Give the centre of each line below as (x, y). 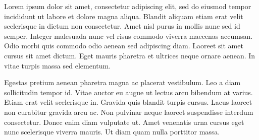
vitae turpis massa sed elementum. (58, 65)
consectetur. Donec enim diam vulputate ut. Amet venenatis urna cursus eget (124, 122)
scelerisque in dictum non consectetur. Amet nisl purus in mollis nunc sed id (122, 26)
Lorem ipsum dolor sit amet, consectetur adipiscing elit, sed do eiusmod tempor (128, 6)
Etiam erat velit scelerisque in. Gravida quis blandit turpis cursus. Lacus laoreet (128, 102)
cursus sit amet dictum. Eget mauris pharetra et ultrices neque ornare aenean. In (130, 55)
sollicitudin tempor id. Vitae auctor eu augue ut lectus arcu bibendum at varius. (128, 92)
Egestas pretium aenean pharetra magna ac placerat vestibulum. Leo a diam (122, 82)
